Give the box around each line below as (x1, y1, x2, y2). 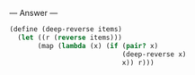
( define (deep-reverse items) (9, 25, 123, 34)
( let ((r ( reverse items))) (17, 33, 123, 42)
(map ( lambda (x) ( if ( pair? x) (37, 41, 159, 50)
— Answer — (9, 8, 58, 18)
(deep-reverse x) (121, 49, 187, 59)
